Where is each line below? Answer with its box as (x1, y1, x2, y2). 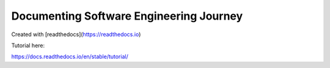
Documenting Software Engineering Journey (11, 9, 243, 23)
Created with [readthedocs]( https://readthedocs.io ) (11, 31, 141, 38)
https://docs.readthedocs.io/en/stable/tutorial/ (11, 53, 128, 61)
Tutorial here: (11, 42, 45, 49)
